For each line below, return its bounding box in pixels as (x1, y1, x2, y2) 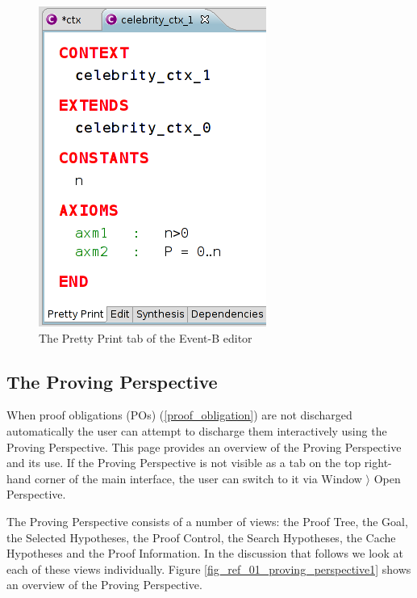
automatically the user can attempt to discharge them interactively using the (6, 422, 387, 439)
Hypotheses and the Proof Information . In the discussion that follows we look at (6, 545, 403, 562)
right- (364, 454, 392, 471)
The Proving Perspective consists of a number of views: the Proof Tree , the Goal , (6, 512, 408, 529)
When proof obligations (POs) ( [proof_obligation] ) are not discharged (6, 406, 352, 423)
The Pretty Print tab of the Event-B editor (39, 329, 252, 346)
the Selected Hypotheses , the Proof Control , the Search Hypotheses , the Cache (6, 529, 396, 545)
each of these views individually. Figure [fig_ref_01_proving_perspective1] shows (6, 560, 411, 577)
